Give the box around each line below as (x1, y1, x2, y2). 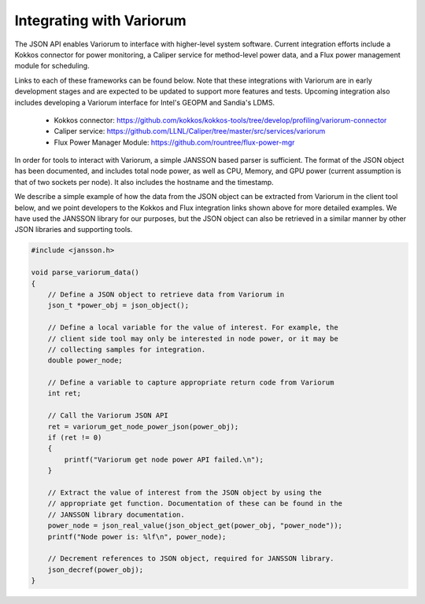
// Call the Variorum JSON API (47, 411, 168, 420)
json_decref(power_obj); (47, 565, 144, 574)
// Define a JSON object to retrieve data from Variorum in (47, 289, 285, 299)
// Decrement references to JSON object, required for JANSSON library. (47, 554, 334, 563)
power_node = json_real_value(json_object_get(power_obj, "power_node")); (47, 521, 342, 530)
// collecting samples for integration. (47, 344, 206, 354)
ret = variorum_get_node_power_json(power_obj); (47, 422, 239, 431)
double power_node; (47, 356, 124, 365)
